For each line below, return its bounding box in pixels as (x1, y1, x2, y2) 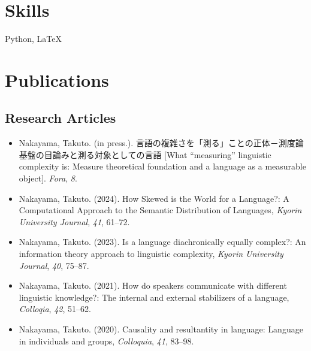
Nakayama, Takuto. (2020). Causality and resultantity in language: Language (19, 323, 303, 335)
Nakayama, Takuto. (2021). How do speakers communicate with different (19, 279, 287, 292)
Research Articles (5, 108, 116, 127)
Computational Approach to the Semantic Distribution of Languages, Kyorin (19, 204, 302, 216)
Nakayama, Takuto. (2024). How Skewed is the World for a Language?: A (19, 192, 289, 204)
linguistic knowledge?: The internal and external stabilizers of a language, (19, 291, 289, 303)
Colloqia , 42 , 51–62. (19, 302, 91, 315)
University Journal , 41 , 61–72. (19, 215, 130, 228)
